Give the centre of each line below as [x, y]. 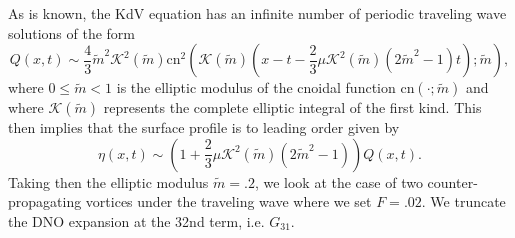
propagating [45, 201]
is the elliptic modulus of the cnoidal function [256, 87]
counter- [452, 181]
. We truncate [463, 201]
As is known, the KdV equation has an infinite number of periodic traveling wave [257, 13]
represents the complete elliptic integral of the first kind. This [292, 107]
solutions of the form [71, 32]
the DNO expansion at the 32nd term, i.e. [136, 220]
